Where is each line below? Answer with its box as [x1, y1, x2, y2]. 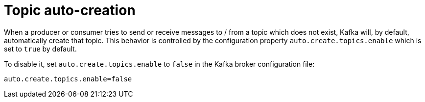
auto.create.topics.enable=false [4, 75, 132, 83]
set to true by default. [4, 44, 77, 53]
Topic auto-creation [4, 2, 136, 19]
